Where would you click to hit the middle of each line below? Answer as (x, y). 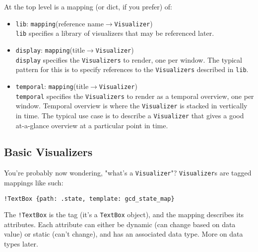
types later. (21, 244)
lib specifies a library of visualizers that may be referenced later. (115, 33)
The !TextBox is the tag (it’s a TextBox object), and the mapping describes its (124, 214)
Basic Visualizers (48, 152)
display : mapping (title (50, 49)
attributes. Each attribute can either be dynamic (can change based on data (120, 224)
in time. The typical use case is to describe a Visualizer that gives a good (130, 115)
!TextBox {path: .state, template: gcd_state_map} (89, 199)
